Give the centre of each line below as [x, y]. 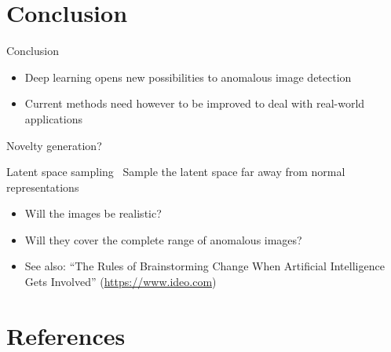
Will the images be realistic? [93, 213]
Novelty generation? [54, 145]
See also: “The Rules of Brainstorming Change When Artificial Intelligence [205, 266]
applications [54, 118]
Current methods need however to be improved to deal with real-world [195, 103]
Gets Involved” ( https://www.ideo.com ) [121, 282]
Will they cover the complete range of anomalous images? [163, 239]
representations [43, 187]
